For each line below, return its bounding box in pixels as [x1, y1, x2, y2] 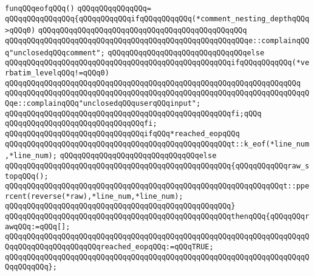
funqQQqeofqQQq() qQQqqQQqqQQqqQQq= [5, 4, 151, 13]
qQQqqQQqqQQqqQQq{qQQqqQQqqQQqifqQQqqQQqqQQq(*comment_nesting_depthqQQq [5, 14, 310, 23]
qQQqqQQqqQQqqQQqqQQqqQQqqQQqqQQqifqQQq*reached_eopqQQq [5, 129, 240, 138]
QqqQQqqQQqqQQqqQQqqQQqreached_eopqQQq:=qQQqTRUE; [5, 243, 214, 252]
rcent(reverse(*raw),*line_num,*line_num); [5, 191, 183, 201]
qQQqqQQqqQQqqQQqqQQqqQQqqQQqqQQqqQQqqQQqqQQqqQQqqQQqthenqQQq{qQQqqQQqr [5, 212, 310, 221]
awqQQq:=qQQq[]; [5, 222, 70, 231]
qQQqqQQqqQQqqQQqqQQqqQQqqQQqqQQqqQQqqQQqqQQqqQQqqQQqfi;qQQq [5, 109, 262, 118]
